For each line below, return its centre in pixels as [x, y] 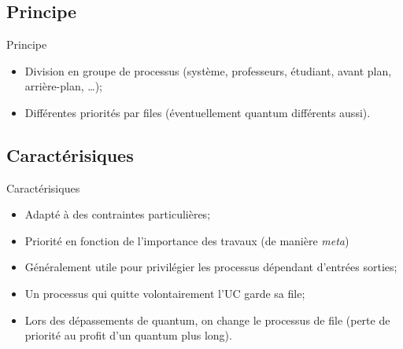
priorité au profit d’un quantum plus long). [128, 335]
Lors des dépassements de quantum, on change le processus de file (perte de [207, 320]
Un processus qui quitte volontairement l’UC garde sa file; [165, 293]
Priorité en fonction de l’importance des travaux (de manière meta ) [187, 240]
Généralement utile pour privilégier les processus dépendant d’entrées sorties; [211, 267]
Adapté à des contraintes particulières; [118, 214]
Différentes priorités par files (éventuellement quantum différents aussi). [198, 112]
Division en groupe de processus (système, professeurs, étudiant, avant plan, [208, 70]
